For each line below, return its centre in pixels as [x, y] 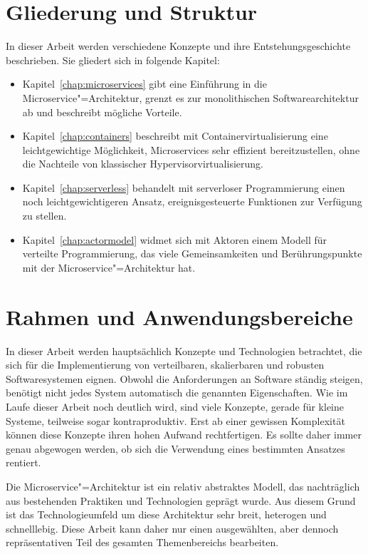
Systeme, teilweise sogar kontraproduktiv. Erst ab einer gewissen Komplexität [175, 420]
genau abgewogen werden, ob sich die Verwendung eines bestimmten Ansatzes [175, 448]
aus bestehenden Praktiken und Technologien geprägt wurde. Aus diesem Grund [181, 500]
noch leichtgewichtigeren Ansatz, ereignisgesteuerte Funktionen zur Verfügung [192, 201]
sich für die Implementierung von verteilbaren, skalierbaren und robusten [165, 365]
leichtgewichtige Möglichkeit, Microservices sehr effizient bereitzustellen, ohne [191, 149]
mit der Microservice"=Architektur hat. [109, 267]
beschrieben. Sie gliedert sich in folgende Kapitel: [113, 60]
